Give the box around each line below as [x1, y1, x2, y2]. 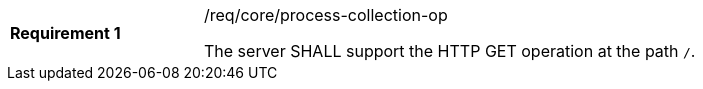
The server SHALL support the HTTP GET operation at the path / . [204, 41, 696, 61]
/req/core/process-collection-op [204, 5, 448, 25]
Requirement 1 [10, 23, 121, 43]
